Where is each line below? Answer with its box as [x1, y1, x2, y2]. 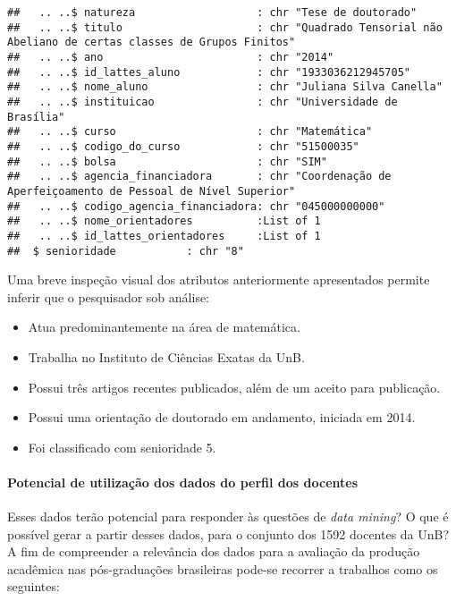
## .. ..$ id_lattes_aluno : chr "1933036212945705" [7, 65, 411, 79]
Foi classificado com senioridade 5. [28, 437, 216, 456]
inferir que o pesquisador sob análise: [7, 287, 210, 306]
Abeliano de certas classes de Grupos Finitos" [7, 36, 296, 49]
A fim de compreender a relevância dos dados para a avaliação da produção [7, 542, 420, 561]
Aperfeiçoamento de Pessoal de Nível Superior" [7, 184, 296, 198]
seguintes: [7, 577, 60, 596]
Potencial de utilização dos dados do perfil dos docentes [7, 472, 359, 491]
